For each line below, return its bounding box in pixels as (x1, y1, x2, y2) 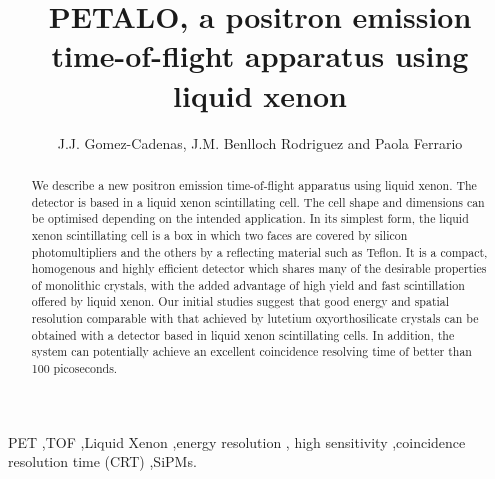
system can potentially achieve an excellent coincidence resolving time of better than (31, 343, 472, 360)
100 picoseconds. (31, 360, 118, 377)
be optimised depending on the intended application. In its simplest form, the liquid (31, 210, 469, 227)
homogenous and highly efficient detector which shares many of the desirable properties (31, 260, 487, 277)
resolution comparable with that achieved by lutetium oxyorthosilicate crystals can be (31, 310, 479, 327)
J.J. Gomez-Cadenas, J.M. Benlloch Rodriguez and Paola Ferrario (57, 132, 463, 153)
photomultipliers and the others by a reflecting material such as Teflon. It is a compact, (31, 243, 488, 260)
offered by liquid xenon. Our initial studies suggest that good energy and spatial (31, 293, 450, 310)
